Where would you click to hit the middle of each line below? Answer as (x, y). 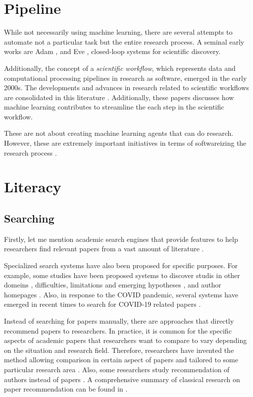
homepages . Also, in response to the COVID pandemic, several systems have (121, 294)
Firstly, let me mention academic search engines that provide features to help (121, 239)
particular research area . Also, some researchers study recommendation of (117, 369)
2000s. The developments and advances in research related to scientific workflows (126, 87)
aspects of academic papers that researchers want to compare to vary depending (126, 340)
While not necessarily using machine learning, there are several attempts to (118, 32)
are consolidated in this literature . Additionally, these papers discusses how (119, 97)
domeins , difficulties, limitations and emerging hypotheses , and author (113, 285)
